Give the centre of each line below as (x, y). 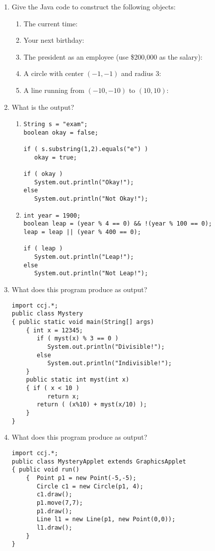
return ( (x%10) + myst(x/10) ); (92, 405)
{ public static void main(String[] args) (83, 322)
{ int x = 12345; (54, 330)
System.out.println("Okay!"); (84, 182)
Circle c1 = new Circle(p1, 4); (90, 486)
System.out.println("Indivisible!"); (109, 363)
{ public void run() (45, 470)
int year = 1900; (52, 215)
